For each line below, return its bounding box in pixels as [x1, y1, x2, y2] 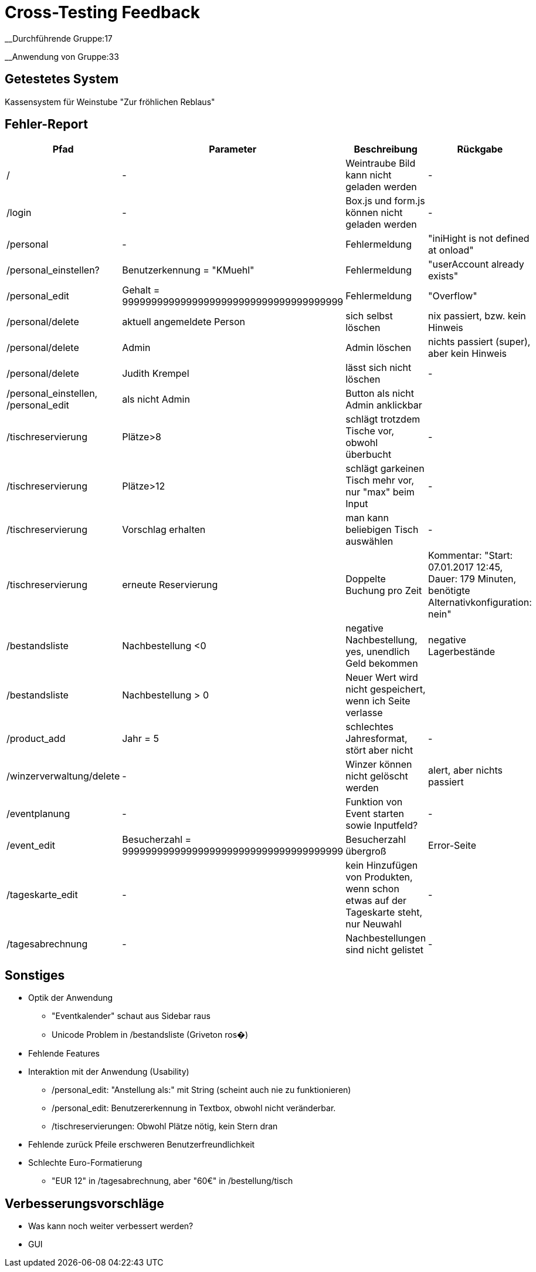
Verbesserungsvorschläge [5, 1196, 164, 1211]
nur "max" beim [345, 486, 415, 498]
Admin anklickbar [345, 399, 422, 411]
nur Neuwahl [345, 918, 402, 930]
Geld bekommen [345, 657, 418, 670]
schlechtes [345, 721, 393, 733]
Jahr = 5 [122, 733, 159, 745]
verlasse [345, 707, 383, 719]
